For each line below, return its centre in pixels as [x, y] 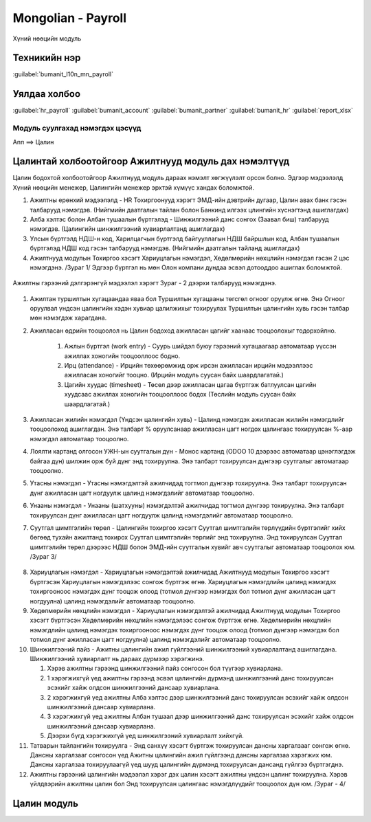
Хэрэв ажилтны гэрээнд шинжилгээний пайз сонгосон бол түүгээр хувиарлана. [165, 668]
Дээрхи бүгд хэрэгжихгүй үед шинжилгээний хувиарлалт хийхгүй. [145, 736]
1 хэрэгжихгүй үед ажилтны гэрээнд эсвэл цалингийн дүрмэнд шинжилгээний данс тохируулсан [190, 678]
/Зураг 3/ [43, 557]
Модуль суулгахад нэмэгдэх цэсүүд [77, 129]
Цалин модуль [46, 803]
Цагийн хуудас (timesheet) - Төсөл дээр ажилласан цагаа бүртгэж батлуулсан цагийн [190, 384]
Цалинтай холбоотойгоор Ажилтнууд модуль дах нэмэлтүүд [151, 162]
